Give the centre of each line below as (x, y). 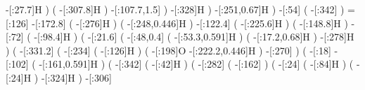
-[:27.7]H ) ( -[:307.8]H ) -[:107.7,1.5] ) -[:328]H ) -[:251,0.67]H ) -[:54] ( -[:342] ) (175, 9)
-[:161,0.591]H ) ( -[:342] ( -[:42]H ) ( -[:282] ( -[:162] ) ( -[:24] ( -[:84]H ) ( (196, 64)
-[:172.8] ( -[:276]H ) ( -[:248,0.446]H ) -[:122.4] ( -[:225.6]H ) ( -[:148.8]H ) (190, 23)
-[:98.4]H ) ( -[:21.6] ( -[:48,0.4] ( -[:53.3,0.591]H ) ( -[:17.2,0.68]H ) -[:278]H (194, 37)
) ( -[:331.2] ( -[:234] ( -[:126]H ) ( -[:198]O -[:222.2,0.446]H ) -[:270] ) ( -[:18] (168, 50)
